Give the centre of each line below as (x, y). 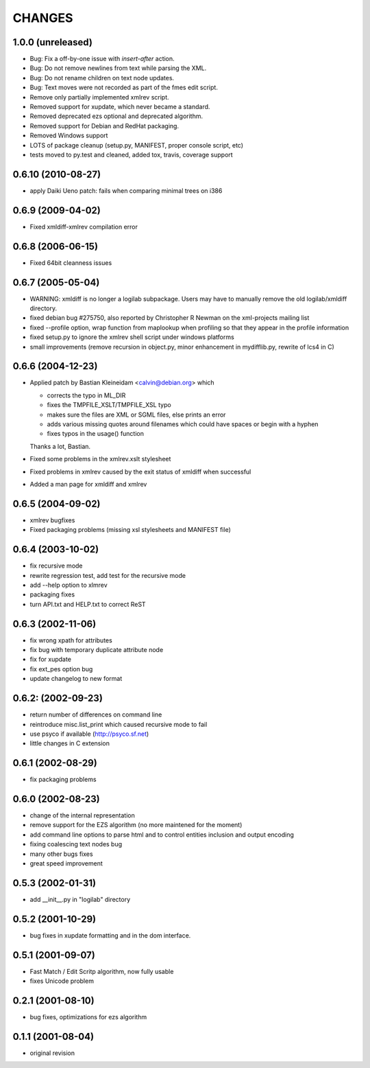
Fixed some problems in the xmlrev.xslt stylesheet (100, 459)
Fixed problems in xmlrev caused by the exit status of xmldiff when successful (140, 472)
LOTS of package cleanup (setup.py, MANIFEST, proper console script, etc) (136, 145)
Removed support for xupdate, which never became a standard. (120, 107)
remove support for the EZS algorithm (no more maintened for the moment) (136, 825)
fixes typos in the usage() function (95, 434)
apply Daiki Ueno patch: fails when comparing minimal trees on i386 (126, 190)
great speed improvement (66, 863)
